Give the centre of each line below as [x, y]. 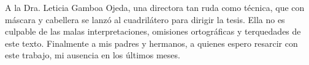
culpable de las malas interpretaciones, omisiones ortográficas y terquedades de [153, 31]
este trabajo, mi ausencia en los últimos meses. [93, 55]
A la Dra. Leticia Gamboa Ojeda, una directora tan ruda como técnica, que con [155, 7]
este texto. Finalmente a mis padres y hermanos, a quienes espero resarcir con [151, 43]
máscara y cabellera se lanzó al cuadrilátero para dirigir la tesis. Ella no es [145, 19]
